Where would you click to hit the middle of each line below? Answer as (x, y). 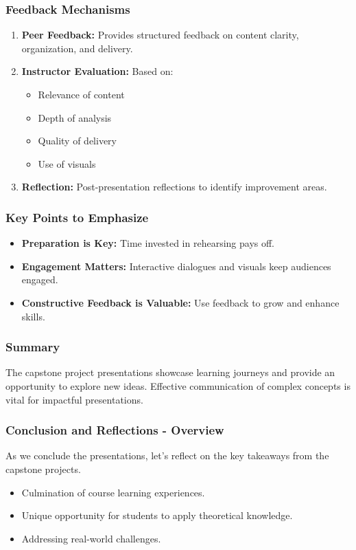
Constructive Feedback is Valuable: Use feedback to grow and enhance (180, 302)
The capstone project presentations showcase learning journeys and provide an (170, 372)
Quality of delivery (77, 141)
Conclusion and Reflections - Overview (115, 430)
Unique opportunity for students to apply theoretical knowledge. (157, 515)
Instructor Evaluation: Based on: (97, 71)
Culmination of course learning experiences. (113, 492)
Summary (33, 347)
